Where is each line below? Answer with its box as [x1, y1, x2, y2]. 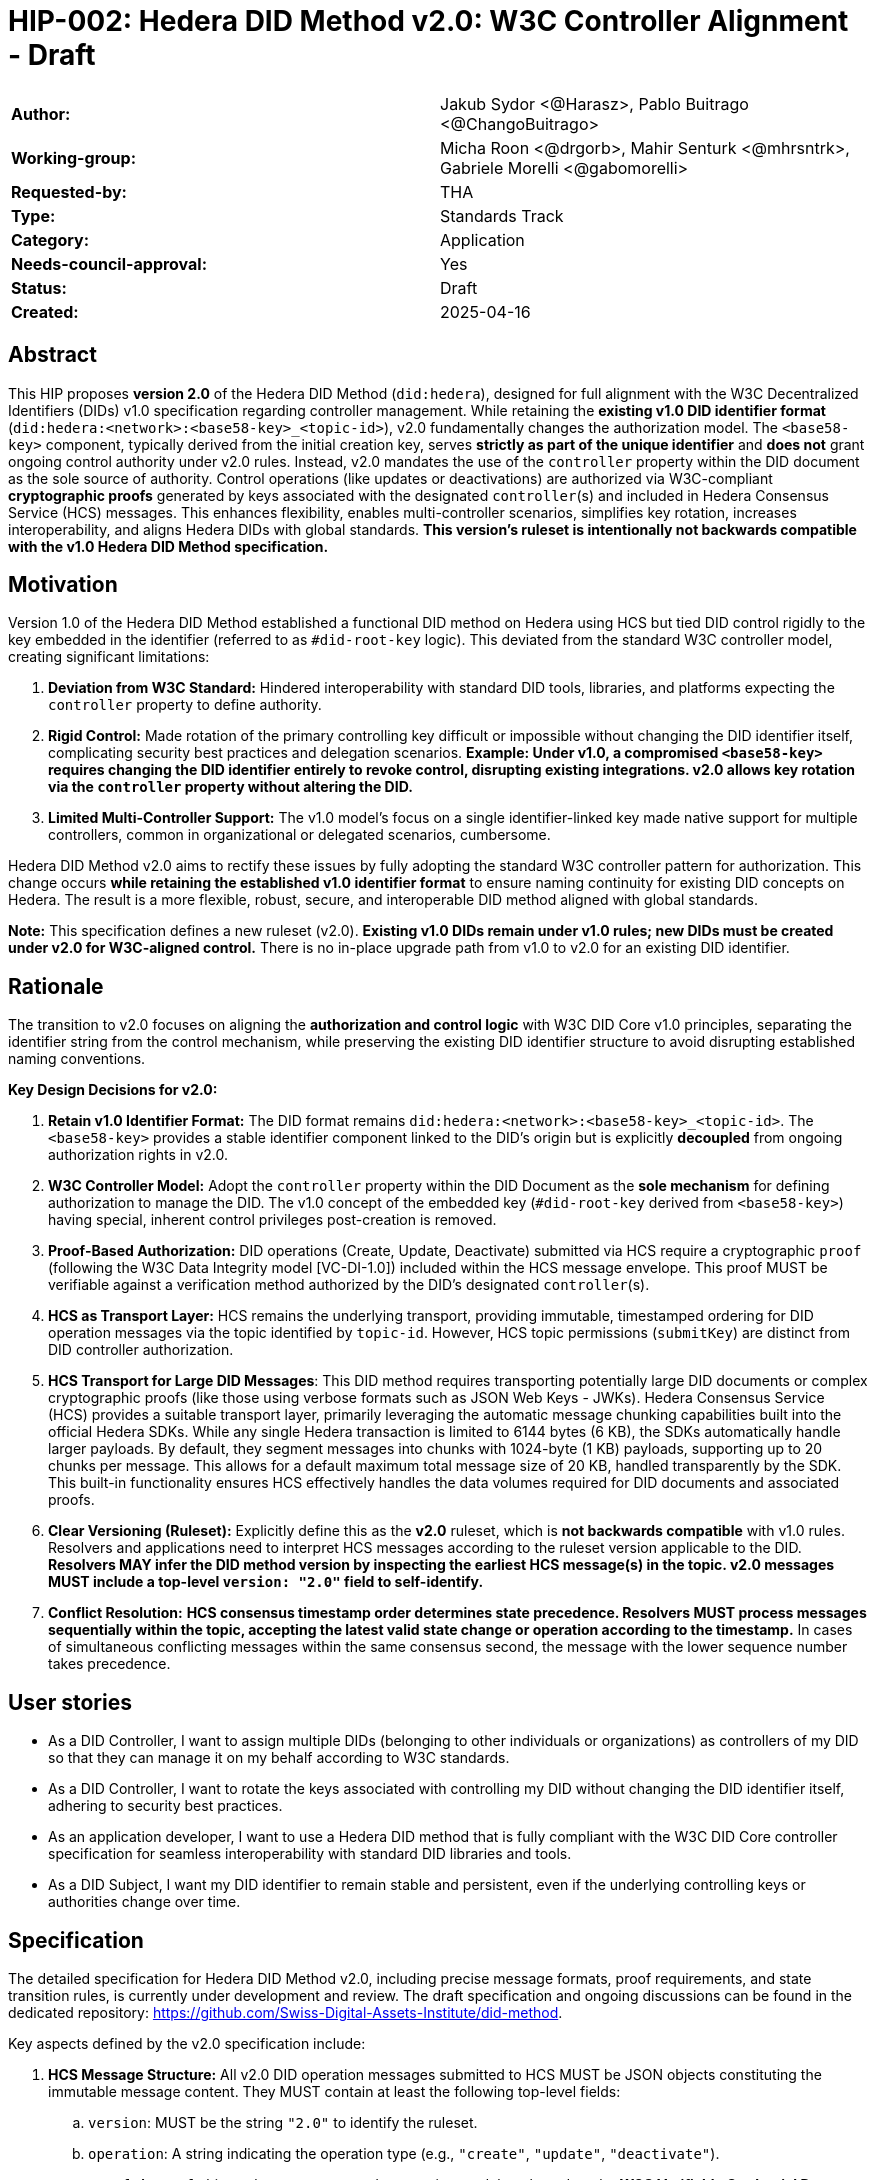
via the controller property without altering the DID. [48, 778, 413, 796]
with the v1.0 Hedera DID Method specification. [8, 537, 329, 555]
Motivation [8, 572, 118, 598]
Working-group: [11, 147, 136, 168]
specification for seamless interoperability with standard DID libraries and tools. [48, 1845, 572, 1863]
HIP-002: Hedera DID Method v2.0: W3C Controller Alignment [8, 4, 849, 38]
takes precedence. [48, 1655, 171, 1673]
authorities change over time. [48, 1893, 241, 1911]
